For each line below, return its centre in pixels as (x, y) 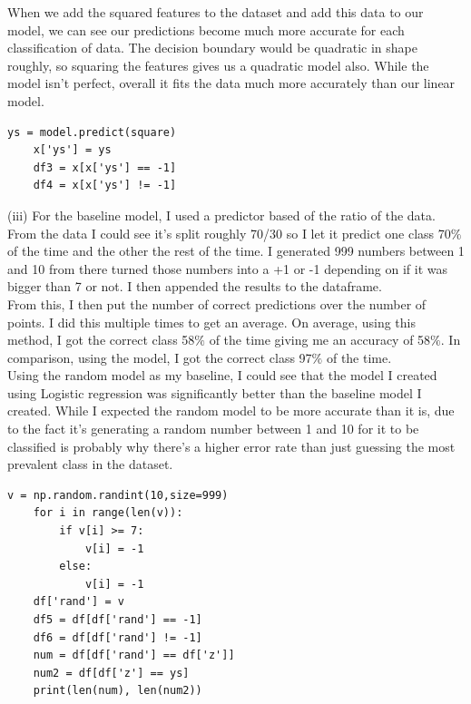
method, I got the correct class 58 (101, 340)
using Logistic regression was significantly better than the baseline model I (215, 392)
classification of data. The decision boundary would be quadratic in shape (212, 48)
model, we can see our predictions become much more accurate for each (206, 29)
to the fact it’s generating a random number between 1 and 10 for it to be (213, 429)
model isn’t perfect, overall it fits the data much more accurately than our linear (231, 83)
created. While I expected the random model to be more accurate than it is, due (231, 411)
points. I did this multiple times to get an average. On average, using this (212, 322)
